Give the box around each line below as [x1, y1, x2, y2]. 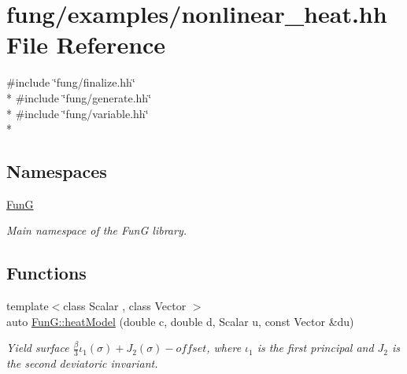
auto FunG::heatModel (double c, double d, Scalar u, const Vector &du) [6, 313, 354, 329]
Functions [6, 261, 87, 285]
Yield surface [6, 339, 69, 356]
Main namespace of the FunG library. [6, 222, 187, 239]
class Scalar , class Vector [63, 298, 187, 314]
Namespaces [6, 159, 107, 183]
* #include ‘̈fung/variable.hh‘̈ [6, 105, 149, 121]
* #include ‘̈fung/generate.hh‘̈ [6, 89, 152, 106]
